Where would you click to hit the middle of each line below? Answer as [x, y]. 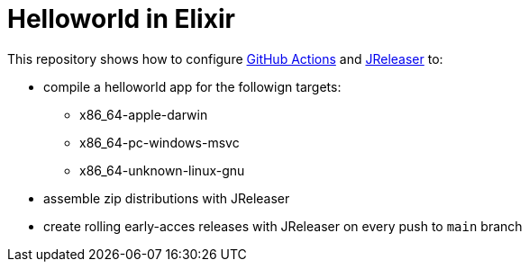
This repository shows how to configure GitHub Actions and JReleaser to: [225, 58]
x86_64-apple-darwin [144, 114]
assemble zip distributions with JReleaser [167, 198]
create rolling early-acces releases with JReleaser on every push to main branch [283, 226]
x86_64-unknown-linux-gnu [162, 170]
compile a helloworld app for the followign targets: [192, 86]
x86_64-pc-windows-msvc [160, 142]
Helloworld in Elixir [121, 19]
